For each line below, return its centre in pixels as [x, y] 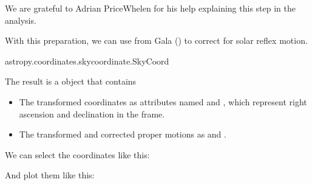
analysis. [21, 20]
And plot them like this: [50, 175]
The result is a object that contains [71, 81]
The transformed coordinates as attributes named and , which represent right [163, 101]
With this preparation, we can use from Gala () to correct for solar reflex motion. [156, 40]
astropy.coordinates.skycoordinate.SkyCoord [87, 61]
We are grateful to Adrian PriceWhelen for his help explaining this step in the [150, 8]
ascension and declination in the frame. [92, 113]
